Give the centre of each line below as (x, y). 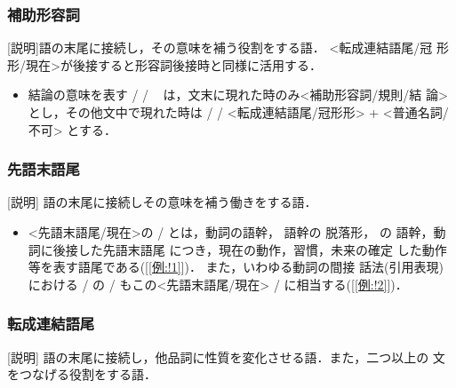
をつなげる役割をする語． (82, 374)
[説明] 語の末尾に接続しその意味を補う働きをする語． (162, 202)
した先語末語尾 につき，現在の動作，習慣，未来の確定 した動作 (262, 249)
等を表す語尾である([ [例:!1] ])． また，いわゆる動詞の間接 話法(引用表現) (236, 267)
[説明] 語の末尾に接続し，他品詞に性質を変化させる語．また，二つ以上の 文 (226, 356)
